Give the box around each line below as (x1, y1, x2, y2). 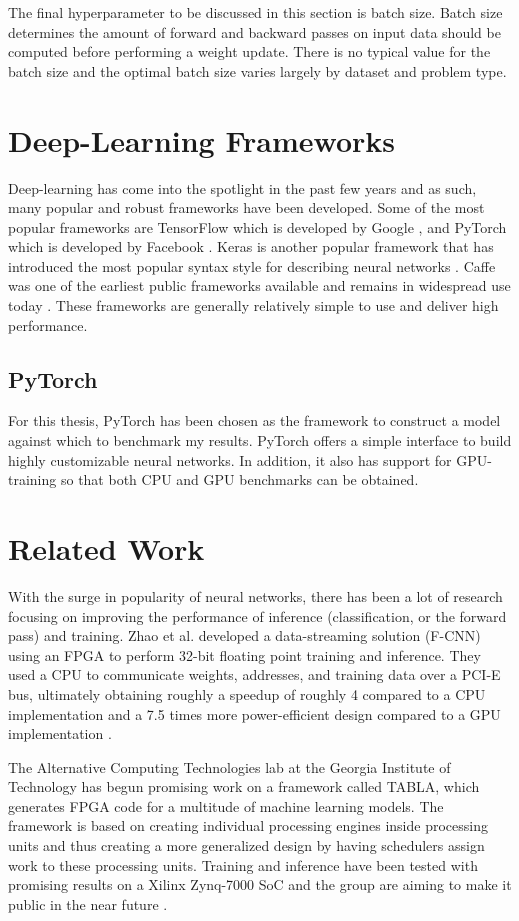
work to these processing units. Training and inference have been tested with (8, 854, 478, 875)
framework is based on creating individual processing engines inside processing (8, 815, 488, 836)
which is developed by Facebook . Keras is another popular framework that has (8, 236, 494, 257)
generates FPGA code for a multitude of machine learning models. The (8, 795, 444, 816)
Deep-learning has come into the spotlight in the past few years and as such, (8, 177, 477, 198)
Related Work (8, 528, 205, 569)
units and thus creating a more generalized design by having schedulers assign (8, 835, 485, 856)
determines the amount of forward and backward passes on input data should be (8, 21, 501, 42)
